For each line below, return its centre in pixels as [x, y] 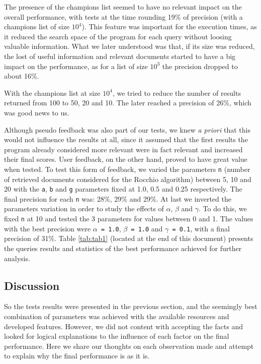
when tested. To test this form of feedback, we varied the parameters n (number [127, 169]
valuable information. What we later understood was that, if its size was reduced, [129, 46]
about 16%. [22, 76]
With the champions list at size [52, 93]
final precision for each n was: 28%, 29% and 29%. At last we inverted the [118, 198]
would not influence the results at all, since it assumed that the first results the [126, 139]
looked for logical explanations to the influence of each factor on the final [117, 336]
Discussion [32, 285]
